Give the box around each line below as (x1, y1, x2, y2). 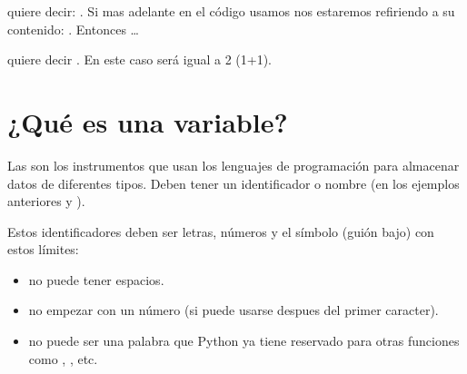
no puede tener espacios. (28, 270, 164, 289)
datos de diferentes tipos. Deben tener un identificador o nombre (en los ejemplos (7, 173, 460, 192)
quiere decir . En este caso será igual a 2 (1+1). (7, 50, 273, 69)
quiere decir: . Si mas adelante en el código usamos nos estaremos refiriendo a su (7, 2, 455, 20)
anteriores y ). (7, 192, 85, 211)
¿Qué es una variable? (7, 103, 288, 140)
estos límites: (7, 240, 79, 259)
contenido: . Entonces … (7, 19, 139, 38)
